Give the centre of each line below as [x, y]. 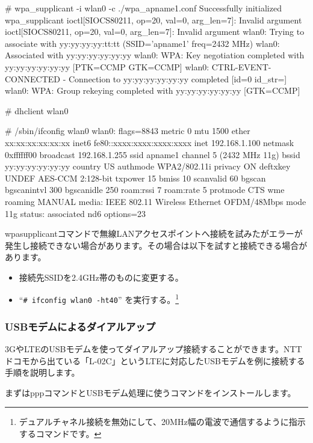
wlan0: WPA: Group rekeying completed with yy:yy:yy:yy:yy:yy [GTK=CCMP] [153, 90]
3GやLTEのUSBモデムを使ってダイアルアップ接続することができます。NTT [153, 349]
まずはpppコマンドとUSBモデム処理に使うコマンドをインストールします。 [150, 392]
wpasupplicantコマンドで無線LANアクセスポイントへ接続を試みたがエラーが [154, 234]
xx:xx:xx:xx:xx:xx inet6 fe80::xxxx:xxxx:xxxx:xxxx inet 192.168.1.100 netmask [150, 142]
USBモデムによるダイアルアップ [80, 326]
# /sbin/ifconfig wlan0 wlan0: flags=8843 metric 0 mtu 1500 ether [128, 131]
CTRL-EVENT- [241, 66]
